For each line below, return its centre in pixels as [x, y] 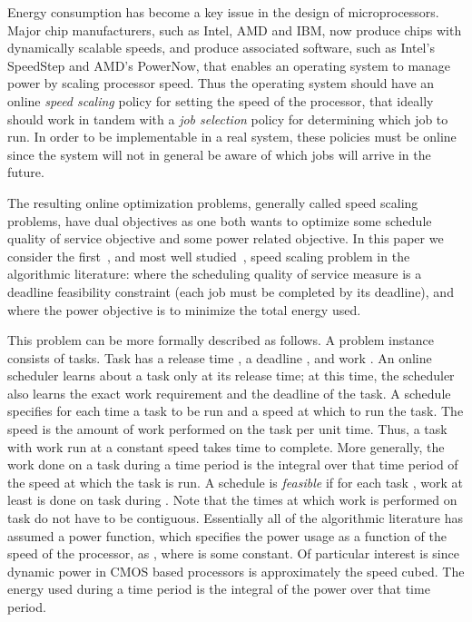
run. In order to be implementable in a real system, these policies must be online [232, 137]
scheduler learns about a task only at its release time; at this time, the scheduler [231, 375]
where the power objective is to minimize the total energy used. [184, 309]
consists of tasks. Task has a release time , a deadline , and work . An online [220, 357]
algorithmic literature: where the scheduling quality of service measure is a [215, 274]
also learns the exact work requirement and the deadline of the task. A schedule [229, 393]
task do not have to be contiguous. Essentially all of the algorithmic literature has [235, 518]
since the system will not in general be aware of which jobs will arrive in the [219, 154]
